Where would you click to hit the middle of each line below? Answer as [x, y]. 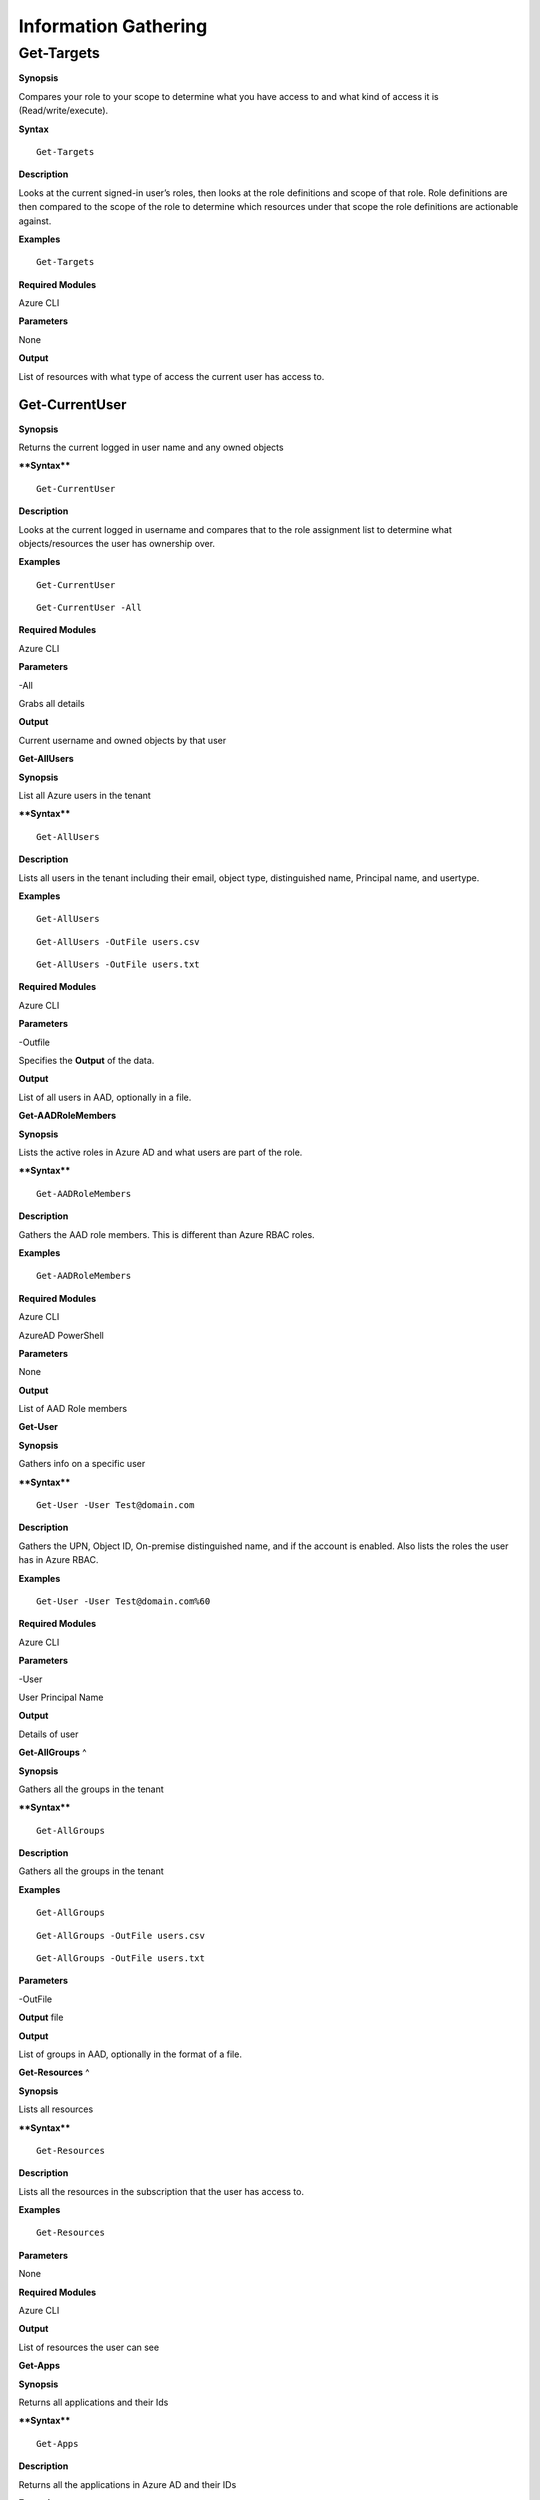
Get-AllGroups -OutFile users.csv [120, 1935]
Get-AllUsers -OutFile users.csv [118, 941]
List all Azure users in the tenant [85, 795]
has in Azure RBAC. [58, 1560]
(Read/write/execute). [63, 111]
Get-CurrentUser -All [89, 608]
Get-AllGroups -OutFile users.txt [120, 1958]
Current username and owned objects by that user [122, 740]
